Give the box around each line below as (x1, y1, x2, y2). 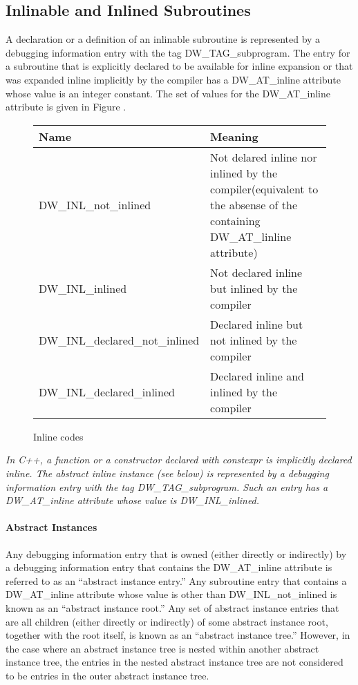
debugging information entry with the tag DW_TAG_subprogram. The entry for (6, 45, 350, 59)
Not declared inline (210, 264, 303, 280)
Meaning (210, 128, 258, 144)
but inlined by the (210, 280, 298, 296)
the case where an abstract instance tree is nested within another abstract (6, 641, 319, 655)
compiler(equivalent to (210, 180, 319, 197)
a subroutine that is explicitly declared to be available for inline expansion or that (6, 59, 353, 73)
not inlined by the (210, 331, 297, 348)
